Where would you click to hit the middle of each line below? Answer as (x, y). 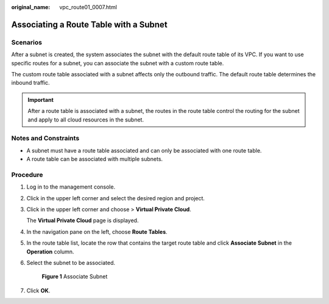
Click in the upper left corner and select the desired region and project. (116, 198)
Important (41, 100)
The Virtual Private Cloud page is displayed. (83, 220)
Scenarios (27, 42)
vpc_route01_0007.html (88, 7)
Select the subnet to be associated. (71, 262)
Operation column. (50, 252)
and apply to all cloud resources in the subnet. (86, 120)
